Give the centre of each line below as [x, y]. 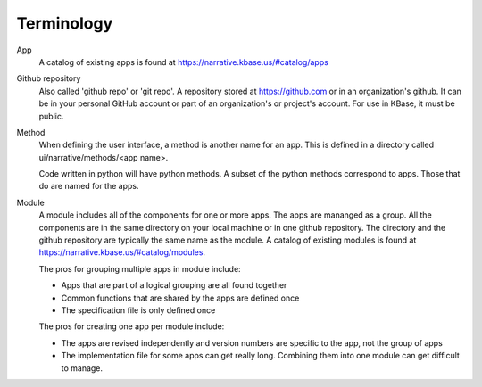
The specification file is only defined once [138, 310]
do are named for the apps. [89, 186]
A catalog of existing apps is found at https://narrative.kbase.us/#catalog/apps [184, 62]
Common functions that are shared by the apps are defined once [180, 298]
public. [51, 116]
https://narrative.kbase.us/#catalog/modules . [122, 252]
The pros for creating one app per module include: [132, 326]
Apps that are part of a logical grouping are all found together [174, 285]
